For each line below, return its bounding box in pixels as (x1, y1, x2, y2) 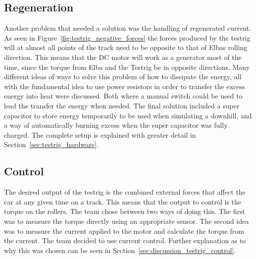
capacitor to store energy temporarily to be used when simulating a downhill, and (4, 110, 252, 120)
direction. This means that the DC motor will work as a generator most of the (4, 52, 242, 62)
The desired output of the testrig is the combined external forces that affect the (4, 187, 246, 197)
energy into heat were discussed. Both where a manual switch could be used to (4, 91, 243, 101)
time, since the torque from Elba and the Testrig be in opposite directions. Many (4, 61, 250, 72)
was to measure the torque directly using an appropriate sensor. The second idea (4, 215, 249, 226)
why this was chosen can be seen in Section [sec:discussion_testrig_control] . (4, 245, 236, 255)
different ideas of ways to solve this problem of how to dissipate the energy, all (4, 71, 242, 82)
